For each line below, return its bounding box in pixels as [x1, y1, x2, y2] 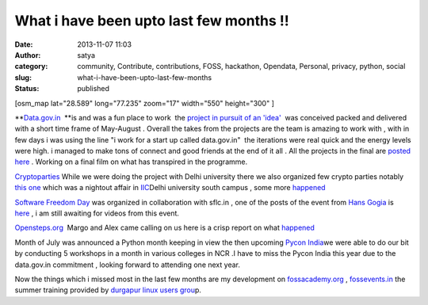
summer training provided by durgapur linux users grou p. [14, 285, 202, 295]
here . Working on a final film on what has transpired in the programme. [14, 157, 248, 166]
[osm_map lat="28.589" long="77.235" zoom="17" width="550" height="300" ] [14, 98, 275, 108]
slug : [14, 72, 32, 82]
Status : [14, 84, 40, 93]
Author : [14, 50, 41, 59]
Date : [14, 40, 33, 49]
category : [14, 62, 48, 71]
